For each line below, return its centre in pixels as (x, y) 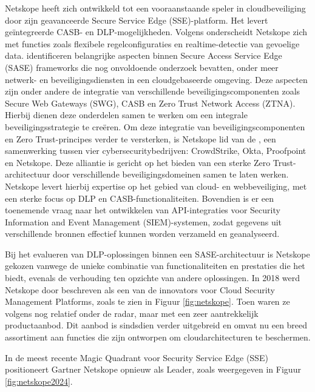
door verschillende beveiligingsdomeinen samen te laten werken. (171, 174)
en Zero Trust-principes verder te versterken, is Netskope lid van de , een (141, 138)
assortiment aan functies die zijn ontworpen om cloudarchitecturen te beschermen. (158, 337)
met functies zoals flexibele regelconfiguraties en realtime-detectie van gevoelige (152, 43)
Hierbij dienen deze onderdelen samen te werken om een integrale (126, 115)
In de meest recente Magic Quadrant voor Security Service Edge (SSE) (137, 357)
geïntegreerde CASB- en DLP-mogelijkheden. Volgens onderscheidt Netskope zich (156, 32)
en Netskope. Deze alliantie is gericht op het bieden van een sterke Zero (138, 162)
